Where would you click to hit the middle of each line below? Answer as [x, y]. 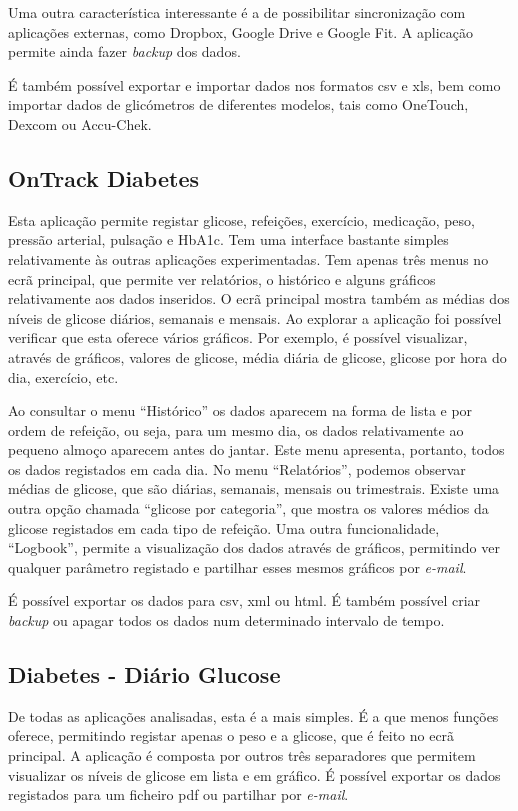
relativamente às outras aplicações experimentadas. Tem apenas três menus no [248, 258]
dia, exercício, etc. [63, 376]
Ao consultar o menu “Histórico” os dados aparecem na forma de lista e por [240, 410]
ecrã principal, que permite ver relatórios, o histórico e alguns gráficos [222, 278]
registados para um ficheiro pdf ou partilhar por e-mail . [178, 794]
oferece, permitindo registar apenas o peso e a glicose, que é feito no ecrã [231, 735]
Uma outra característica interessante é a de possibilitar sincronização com [237, 12]
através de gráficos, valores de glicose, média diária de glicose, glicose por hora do [257, 356]
